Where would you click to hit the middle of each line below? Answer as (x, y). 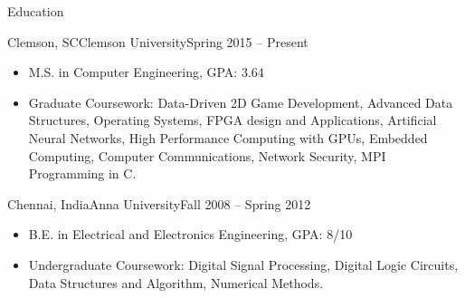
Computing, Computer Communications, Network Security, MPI (207, 155)
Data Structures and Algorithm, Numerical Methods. (176, 282)
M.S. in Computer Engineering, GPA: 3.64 (146, 72)
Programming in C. (82, 173)
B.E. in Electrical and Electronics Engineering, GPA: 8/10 (190, 234)
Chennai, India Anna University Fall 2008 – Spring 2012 (159, 203)
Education (36, 11)
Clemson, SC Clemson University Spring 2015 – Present (158, 41)
